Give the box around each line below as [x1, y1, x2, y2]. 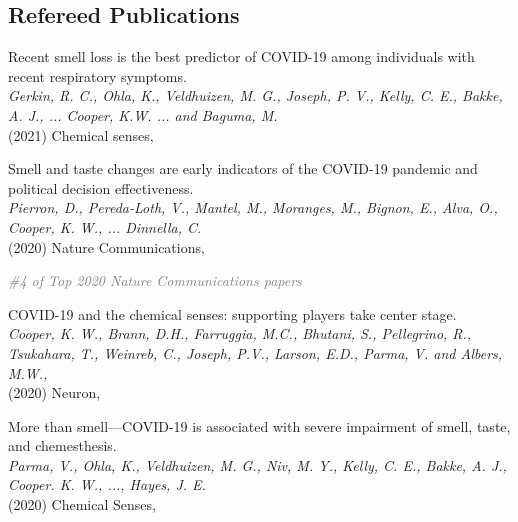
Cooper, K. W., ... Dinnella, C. [8, 216, 202, 237]
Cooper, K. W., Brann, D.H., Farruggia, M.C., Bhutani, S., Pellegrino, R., [8, 323, 472, 344]
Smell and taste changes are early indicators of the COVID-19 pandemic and [8, 158, 478, 179]
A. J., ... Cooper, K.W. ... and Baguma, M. [8, 104, 278, 125]
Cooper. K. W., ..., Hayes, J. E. [8, 474, 206, 495]
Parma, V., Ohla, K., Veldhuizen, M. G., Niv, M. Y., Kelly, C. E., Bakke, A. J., [8, 454, 507, 475]
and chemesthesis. [8, 435, 117, 456]
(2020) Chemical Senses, [8, 494, 156, 515]
